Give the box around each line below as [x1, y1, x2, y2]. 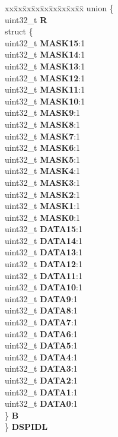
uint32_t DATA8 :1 [5, 304, 78, 316]
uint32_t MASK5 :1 [5, 153, 81, 165]
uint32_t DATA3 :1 [5, 362, 78, 375]
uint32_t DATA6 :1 [5, 327, 78, 340]
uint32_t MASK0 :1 [5, 211, 81, 223]
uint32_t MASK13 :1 [5, 59, 85, 72]
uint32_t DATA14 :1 [5, 234, 82, 246]
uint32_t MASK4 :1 [5, 164, 81, 177]
